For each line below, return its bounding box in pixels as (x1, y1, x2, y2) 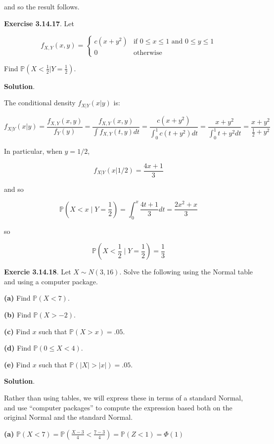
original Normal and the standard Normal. (4, 412, 133, 422)
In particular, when (4, 145, 62, 156)
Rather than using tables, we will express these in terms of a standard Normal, (4, 392, 243, 402)
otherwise (133, 49, 162, 57)
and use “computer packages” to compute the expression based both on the (4, 402, 232, 412)
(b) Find (4, 309, 31, 319)
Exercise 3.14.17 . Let (4, 18, 74, 28)
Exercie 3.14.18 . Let (4, 266, 71, 277)
